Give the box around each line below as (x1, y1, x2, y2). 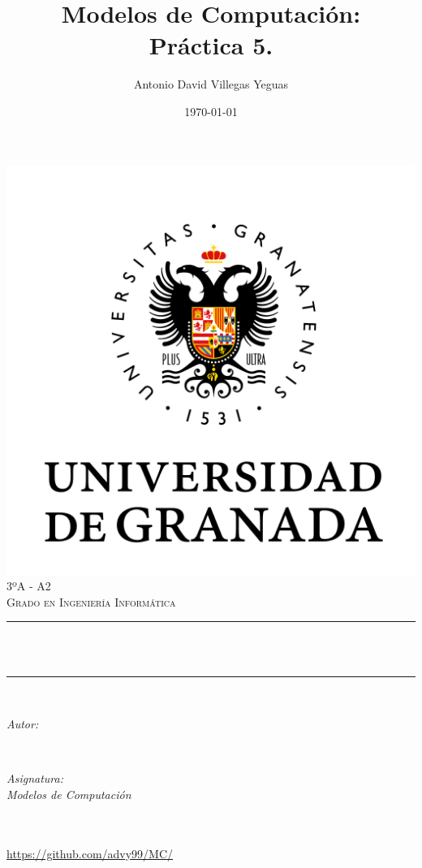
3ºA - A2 (6, 577, 51, 594)
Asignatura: (6, 770, 63, 787)
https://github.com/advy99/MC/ (6, 844, 174, 862)
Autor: (6, 715, 39, 732)
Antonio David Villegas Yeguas (133, 76, 289, 93)
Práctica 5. (149, 28, 273, 62)
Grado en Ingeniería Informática (6, 593, 176, 610)
